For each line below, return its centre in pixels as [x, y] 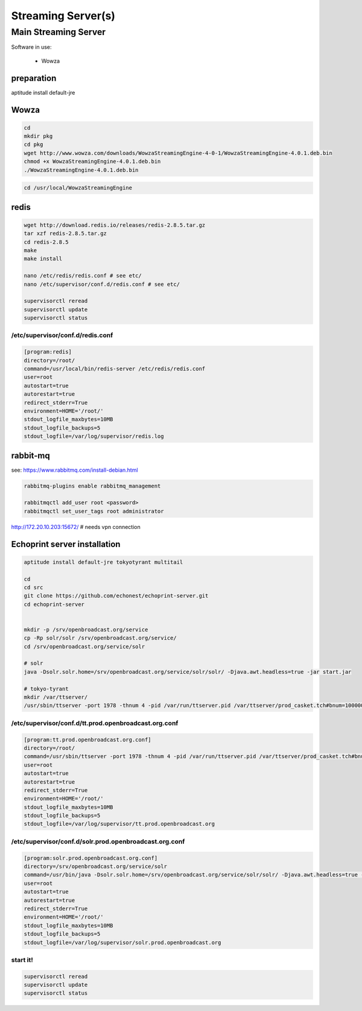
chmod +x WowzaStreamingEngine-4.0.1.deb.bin [92, 162]
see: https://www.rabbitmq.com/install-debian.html [75, 470]
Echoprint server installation [66, 544]
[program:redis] [48, 352]
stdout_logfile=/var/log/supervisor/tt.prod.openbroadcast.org [119, 824]
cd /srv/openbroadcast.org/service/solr [84, 646]
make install [43, 259]
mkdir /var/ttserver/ [56, 697]
